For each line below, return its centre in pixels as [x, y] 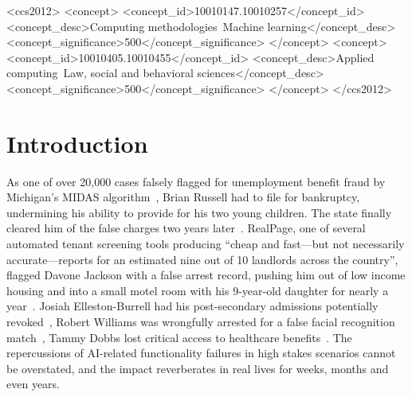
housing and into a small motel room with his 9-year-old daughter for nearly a [198, 290]
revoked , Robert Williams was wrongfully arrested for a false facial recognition [201, 322]
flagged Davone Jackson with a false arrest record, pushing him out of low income [206, 275]
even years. [33, 384]
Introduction [77, 143]
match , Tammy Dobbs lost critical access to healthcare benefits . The [179, 337]
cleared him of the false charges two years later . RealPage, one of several [186, 228]
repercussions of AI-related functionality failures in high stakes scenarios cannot [201, 353]
